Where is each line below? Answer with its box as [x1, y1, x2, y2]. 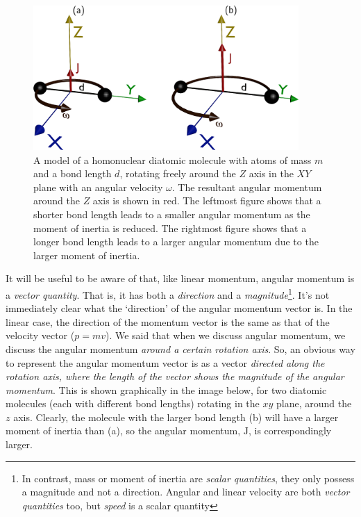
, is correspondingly [248, 423, 332, 438]
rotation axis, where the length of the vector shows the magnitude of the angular [6, 369, 344, 384]
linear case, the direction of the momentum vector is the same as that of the [6, 314, 330, 329]
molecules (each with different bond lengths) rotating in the [6, 396, 260, 411]
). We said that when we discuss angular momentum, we [106, 328, 346, 343]
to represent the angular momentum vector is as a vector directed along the [6, 355, 325, 370]
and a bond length [33, 166, 112, 181]
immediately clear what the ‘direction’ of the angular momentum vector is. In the [6, 301, 353, 315]
